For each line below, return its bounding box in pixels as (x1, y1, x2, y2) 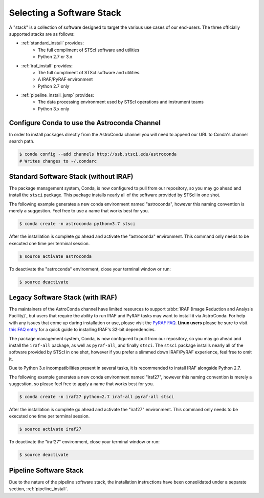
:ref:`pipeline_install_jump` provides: (21, 92, 94, 98)
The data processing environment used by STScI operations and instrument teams (38, 99, 204, 105)
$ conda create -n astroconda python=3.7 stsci (19, 221, 135, 227)
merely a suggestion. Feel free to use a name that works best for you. (9, 208, 149, 214)
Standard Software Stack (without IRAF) (9, 172, 134, 181)
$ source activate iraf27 (19, 426, 82, 432)
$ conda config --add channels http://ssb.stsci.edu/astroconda (19, 151, 177, 157)
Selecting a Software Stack (9, 7, 122, 18)
